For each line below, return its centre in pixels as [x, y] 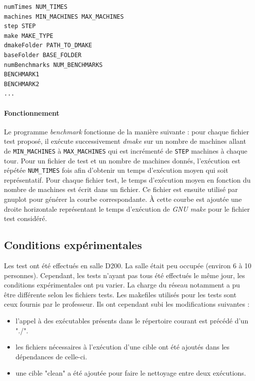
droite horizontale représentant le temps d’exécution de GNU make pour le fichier [127, 208]
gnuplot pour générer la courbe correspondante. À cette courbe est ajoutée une [123, 199]
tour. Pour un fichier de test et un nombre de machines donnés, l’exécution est [122, 160]
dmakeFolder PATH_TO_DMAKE [48, 46]
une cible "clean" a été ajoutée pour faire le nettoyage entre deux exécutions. [131, 373]
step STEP [20, 26]
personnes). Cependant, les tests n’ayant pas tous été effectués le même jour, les [125, 275]
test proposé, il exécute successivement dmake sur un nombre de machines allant [125, 141]
